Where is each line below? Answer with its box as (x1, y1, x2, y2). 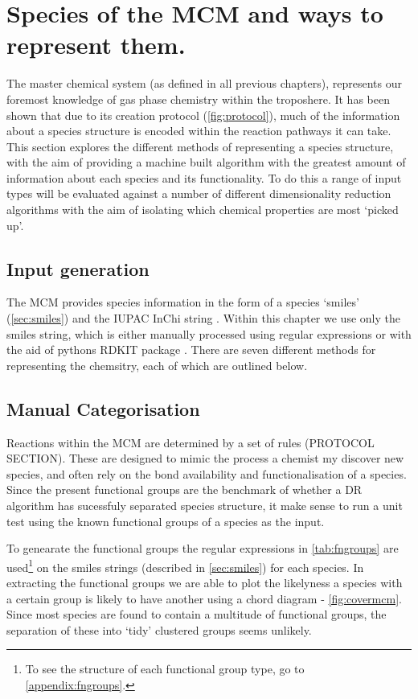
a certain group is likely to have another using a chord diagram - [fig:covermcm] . (6, 590, 402, 606)
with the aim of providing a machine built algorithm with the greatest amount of (6, 154, 406, 171)
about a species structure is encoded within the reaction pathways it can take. (6, 122, 391, 139)
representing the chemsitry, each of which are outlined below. (6, 356, 308, 373)
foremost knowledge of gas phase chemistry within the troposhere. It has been (6, 90, 390, 107)
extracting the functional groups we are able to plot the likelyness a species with (6, 574, 403, 591)
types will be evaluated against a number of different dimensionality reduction (6, 185, 391, 202)
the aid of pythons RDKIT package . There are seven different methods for (6, 341, 376, 358)
